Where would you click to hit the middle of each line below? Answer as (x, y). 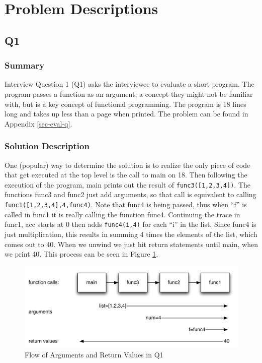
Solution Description (47, 146)
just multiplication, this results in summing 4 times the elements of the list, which (131, 234)
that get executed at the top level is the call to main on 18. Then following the (126, 175)
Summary (25, 65)
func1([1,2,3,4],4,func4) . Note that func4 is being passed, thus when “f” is (126, 204)
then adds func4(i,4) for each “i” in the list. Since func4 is (164, 224)
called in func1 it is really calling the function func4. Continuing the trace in (122, 214)
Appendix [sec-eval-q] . (38, 123)
